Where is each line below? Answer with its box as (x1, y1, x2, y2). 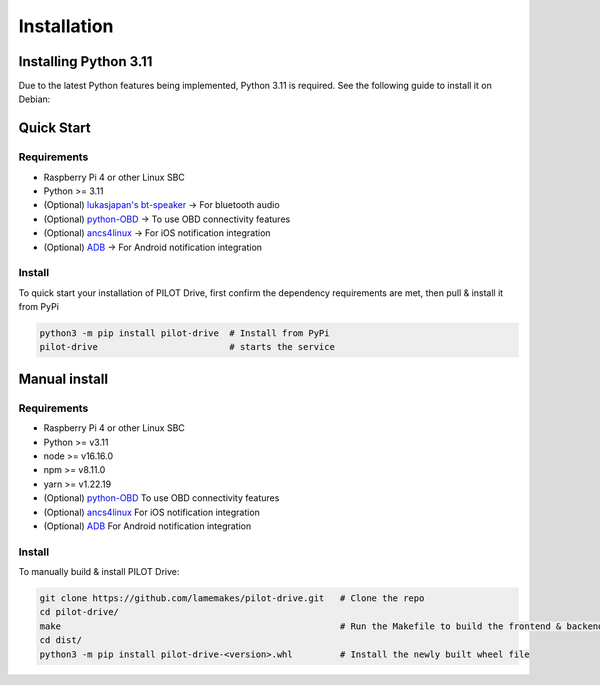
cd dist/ (39, 635, 83, 646)
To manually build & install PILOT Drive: (18, 566, 180, 578)
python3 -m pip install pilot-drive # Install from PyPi (39, 328, 330, 339)
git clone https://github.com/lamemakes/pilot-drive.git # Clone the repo (39, 593, 425, 604)
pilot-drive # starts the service (39, 341, 335, 353)
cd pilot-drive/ (39, 606, 120, 618)
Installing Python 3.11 (18, 53, 153, 70)
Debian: (18, 93, 51, 105)
